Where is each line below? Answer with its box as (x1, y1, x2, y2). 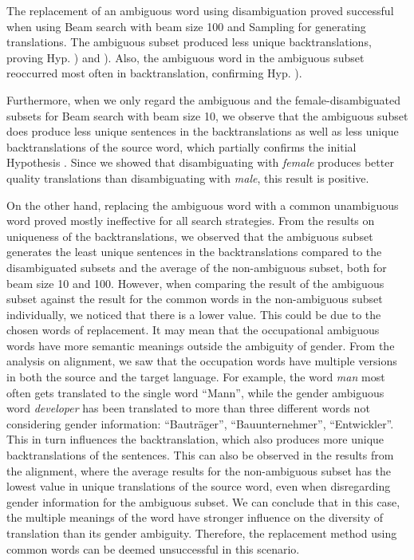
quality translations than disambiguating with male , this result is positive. (6, 169, 369, 186)
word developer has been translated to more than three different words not (6, 400, 370, 416)
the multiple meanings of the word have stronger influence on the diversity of (6, 509, 384, 526)
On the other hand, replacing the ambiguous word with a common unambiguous (6, 196, 399, 213)
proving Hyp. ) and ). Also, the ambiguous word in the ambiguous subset (6, 49, 365, 65)
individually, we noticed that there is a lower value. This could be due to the (6, 306, 381, 322)
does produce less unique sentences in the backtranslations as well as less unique (6, 123, 399, 140)
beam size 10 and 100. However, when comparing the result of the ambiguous (6, 274, 384, 291)
